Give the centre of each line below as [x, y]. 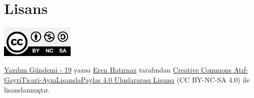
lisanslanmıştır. [27, 89]
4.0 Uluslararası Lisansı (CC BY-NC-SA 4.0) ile [176, 79]
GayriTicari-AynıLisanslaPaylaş [52, 79]
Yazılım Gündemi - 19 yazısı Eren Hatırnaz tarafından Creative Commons [118, 70]
